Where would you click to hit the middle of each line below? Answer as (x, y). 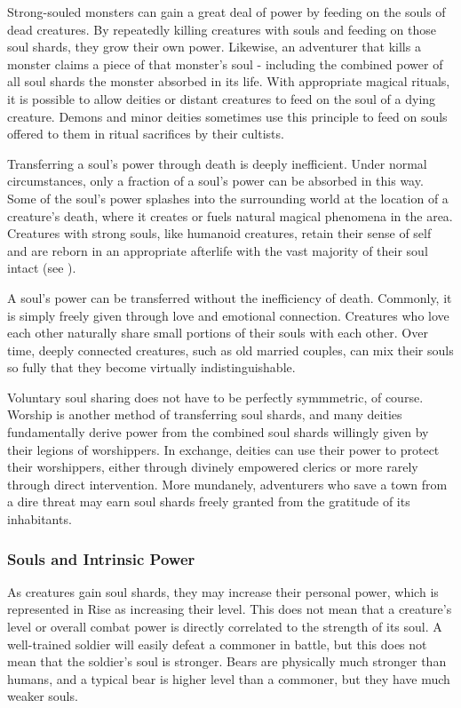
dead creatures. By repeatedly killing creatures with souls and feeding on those (222, 29)
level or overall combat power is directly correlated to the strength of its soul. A (225, 627)
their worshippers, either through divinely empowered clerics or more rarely (213, 467)
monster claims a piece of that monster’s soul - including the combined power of (225, 64)
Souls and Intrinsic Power (101, 558)
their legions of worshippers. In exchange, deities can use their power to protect (223, 449)
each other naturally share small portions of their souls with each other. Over (218, 333)
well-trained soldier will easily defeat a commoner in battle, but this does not (217, 644)
